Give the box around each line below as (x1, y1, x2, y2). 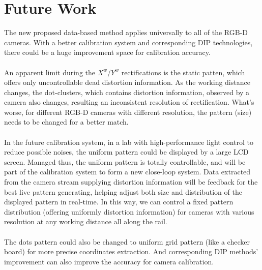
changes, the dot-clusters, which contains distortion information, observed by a (4, 86, 250, 97)
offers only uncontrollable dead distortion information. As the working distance (4, 77, 250, 87)
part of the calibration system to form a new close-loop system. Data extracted (4, 166, 251, 177)
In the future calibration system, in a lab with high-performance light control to (4, 136, 253, 147)
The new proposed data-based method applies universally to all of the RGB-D (4, 27, 248, 38)
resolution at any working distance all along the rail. (4, 216, 167, 227)
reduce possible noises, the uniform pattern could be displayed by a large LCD (4, 146, 249, 157)
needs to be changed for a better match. (4, 116, 129, 127)
